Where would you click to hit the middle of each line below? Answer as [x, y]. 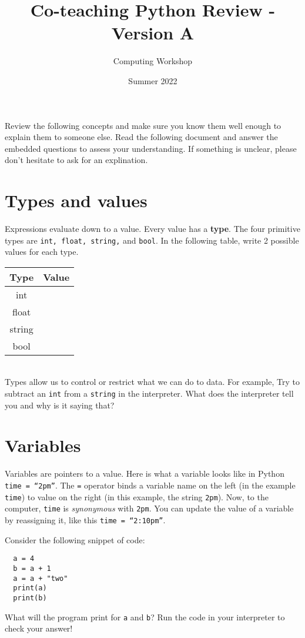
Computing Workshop [153, 61]
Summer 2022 [153, 80]
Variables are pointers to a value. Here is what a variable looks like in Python [145, 473]
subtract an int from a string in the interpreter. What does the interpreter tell [149, 393]
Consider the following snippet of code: [75, 539]
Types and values [76, 200]
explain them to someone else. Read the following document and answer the [141, 137]
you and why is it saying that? [60, 405]
